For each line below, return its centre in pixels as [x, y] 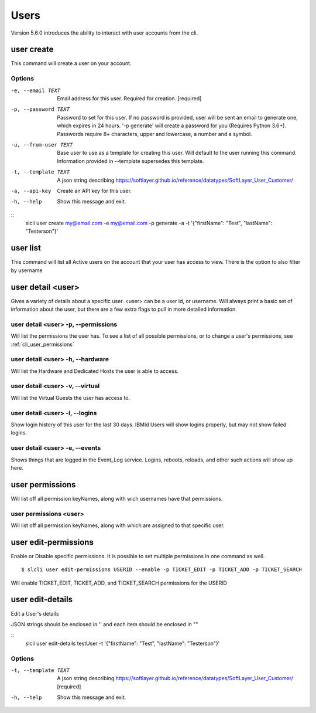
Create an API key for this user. [94, 191]
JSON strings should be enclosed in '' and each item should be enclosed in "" [104, 624]
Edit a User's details [35, 613]
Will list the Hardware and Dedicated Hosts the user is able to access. [95, 371]
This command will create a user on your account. [71, 63]
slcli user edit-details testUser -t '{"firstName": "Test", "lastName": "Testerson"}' [123, 643]
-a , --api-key [31, 191]
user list [26, 248]
